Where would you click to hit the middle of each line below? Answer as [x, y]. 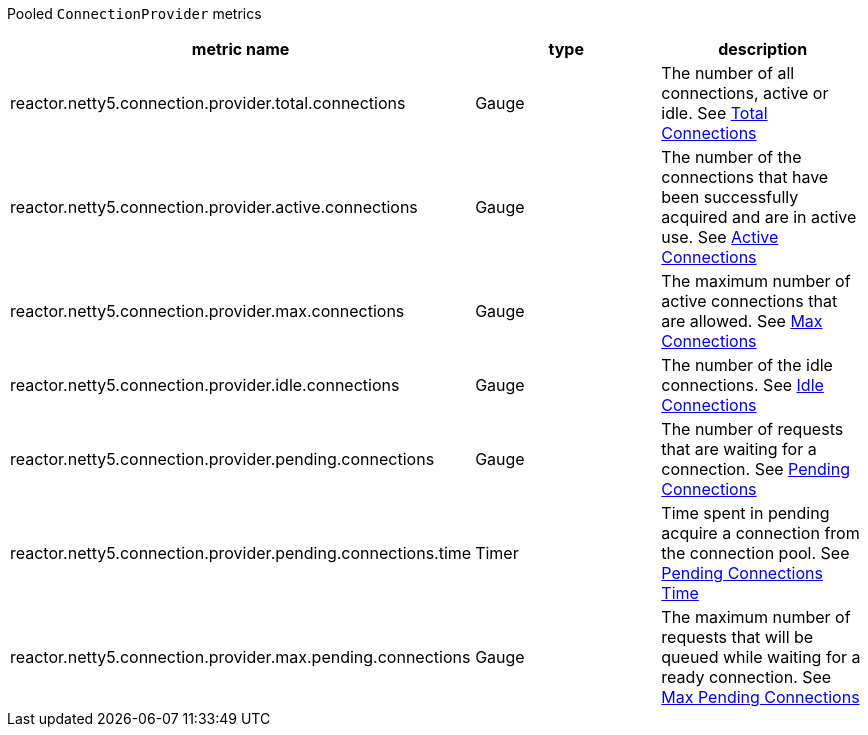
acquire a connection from [760, 533]
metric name [240, 49]
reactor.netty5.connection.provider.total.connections [208, 103]
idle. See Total [714, 113]
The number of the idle [747, 365]
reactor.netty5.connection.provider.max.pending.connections [240, 657]
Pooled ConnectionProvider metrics [134, 13]
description [763, 49]
